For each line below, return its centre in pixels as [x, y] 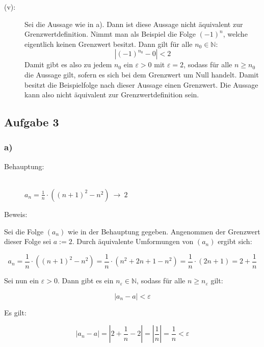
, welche [235, 34]
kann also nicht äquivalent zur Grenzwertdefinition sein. [112, 95]
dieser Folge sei [28, 241]
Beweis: [16, 214]
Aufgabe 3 [32, 122]
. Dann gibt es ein [85, 281]
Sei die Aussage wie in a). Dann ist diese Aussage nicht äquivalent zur [134, 24]
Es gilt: [15, 312]
